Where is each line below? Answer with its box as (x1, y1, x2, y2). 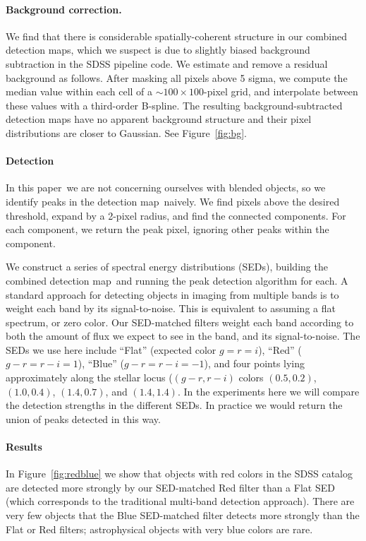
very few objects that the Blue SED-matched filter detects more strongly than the (6, 508, 360, 523)
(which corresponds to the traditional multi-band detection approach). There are (6, 494, 355, 509)
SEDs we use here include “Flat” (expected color (6, 342, 216, 357)
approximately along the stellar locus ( (6, 370, 173, 385)
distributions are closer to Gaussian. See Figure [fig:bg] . (6, 125, 247, 140)
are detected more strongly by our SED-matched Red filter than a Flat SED (6, 480, 335, 494)
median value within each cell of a (6, 84, 153, 99)
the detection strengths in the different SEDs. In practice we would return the (6, 398, 343, 412)
